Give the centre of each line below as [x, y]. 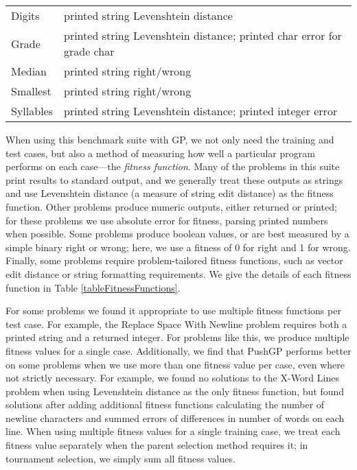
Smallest [31, 91]
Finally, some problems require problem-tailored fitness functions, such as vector [174, 260]
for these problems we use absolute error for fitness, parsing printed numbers [167, 220]
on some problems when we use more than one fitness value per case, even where [175, 364]
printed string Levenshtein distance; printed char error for [203, 35]
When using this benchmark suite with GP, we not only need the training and [170, 139]
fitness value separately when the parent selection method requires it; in [157, 445]
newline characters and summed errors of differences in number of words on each [175, 418]
